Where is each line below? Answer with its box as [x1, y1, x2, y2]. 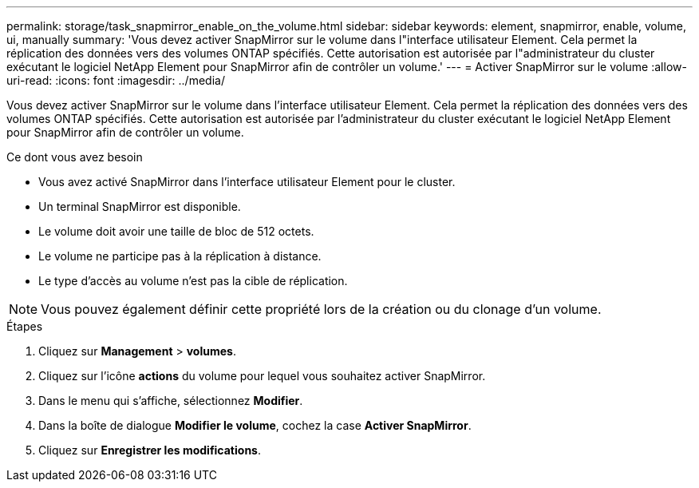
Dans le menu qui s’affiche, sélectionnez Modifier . [38, 394, 303, 407]
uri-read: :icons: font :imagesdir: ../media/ [6, 73, 225, 87]
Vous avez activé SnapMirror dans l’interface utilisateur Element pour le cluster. [38, 175, 456, 188]
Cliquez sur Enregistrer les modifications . [38, 443, 261, 457]
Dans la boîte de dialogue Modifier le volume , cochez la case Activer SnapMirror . [38, 419, 472, 432]
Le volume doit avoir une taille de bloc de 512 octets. [38, 224, 314, 238]
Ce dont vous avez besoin [6, 150, 143, 164]
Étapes [6, 319, 43, 333]
